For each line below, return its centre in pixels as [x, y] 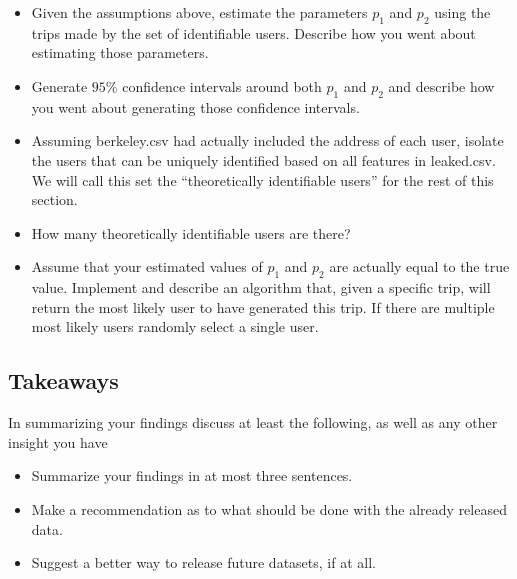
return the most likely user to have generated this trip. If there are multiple [263, 306]
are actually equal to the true [419, 266]
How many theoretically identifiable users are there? [191, 232]
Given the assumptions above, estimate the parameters [199, 12]
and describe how [441, 85]
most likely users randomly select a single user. [175, 326]
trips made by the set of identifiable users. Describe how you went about [253, 32]
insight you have [58, 441]
